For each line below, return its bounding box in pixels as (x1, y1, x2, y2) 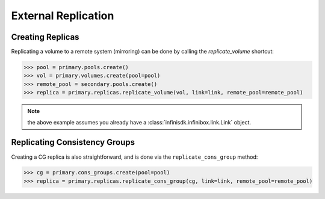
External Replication (11, 9, 114, 22)
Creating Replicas (11, 32, 79, 42)
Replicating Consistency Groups (11, 137, 135, 147)
